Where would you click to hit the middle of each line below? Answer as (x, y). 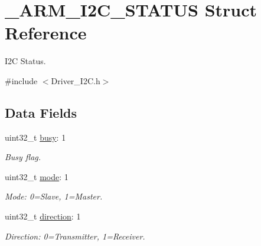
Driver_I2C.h (76, 80)
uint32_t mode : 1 (37, 176)
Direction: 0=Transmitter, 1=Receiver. (75, 236)
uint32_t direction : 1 (43, 216)
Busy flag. (23, 157)
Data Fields (41, 112)
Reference (46, 33)
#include (21, 80)
